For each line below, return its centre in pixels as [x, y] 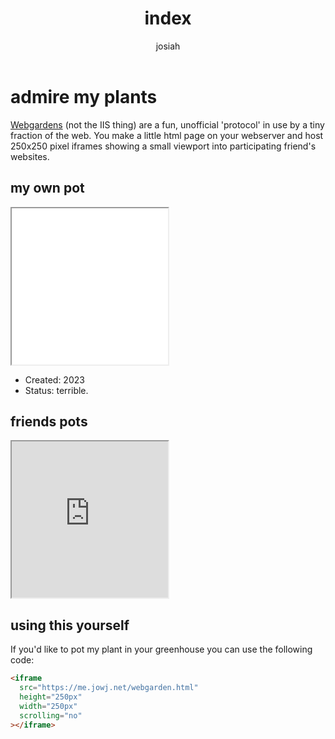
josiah [168, 46]
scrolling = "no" [51, 715]
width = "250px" [48, 706]
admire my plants [84, 96]
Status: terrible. [56, 390]
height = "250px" [51, 697]
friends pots [49, 421]
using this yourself [70, 625]
